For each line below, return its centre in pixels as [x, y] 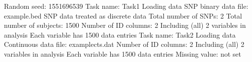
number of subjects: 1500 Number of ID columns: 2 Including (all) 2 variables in [125, 25]
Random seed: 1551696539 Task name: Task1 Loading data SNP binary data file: [126, 6]
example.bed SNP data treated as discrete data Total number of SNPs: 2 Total [123, 15]
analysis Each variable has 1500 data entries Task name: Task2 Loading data [120, 34]
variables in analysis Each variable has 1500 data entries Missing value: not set [123, 53]
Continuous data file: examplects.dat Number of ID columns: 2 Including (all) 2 [124, 44]
